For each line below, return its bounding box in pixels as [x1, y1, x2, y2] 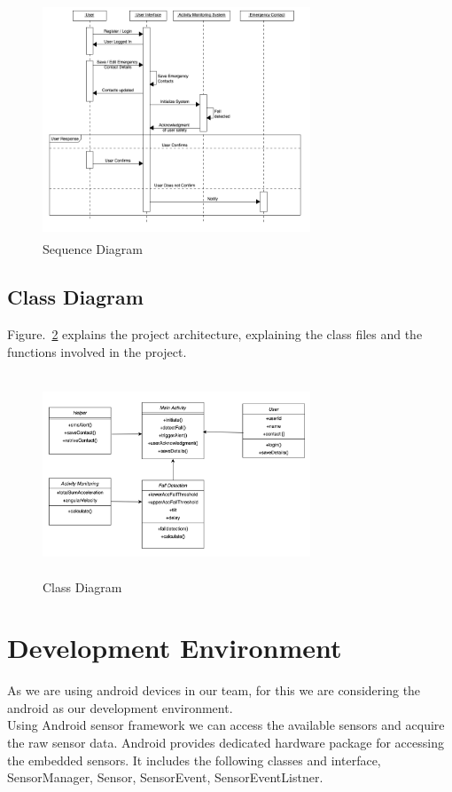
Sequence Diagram [43, 240, 144, 258]
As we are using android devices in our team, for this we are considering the [7, 681, 421, 700]
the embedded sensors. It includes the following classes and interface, [7, 750, 381, 769]
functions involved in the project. [7, 342, 187, 360]
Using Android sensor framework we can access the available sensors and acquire [7, 716, 445, 734]
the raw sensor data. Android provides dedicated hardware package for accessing [7, 733, 444, 751]
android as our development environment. [7, 698, 233, 717]
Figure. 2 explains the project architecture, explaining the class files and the [7, 324, 423, 343]
